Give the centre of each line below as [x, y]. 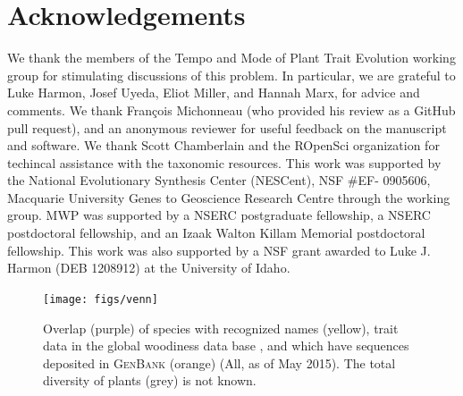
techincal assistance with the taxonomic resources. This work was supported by [224, 162]
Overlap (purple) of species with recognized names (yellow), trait [221, 328]
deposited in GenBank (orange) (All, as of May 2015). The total [219, 362]
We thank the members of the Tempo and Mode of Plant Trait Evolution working [231, 58]
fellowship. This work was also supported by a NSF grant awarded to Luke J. [219, 250]
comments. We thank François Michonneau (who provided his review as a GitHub [231, 110]
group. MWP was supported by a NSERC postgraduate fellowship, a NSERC [219, 215]
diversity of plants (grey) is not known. [150, 380]
